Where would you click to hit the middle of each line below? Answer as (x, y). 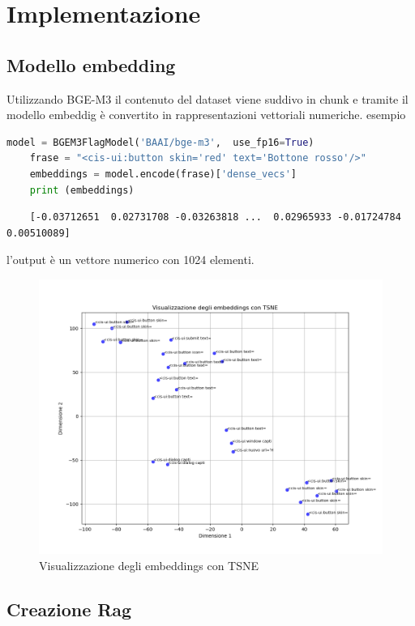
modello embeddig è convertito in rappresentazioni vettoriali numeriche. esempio (206, 115)
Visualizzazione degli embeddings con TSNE (149, 565)
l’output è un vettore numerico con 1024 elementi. (130, 260)
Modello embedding (91, 64)
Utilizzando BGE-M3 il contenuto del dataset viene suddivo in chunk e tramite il (207, 98)
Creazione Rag (69, 609)
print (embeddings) (82, 190)
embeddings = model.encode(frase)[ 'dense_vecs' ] (163, 174)
